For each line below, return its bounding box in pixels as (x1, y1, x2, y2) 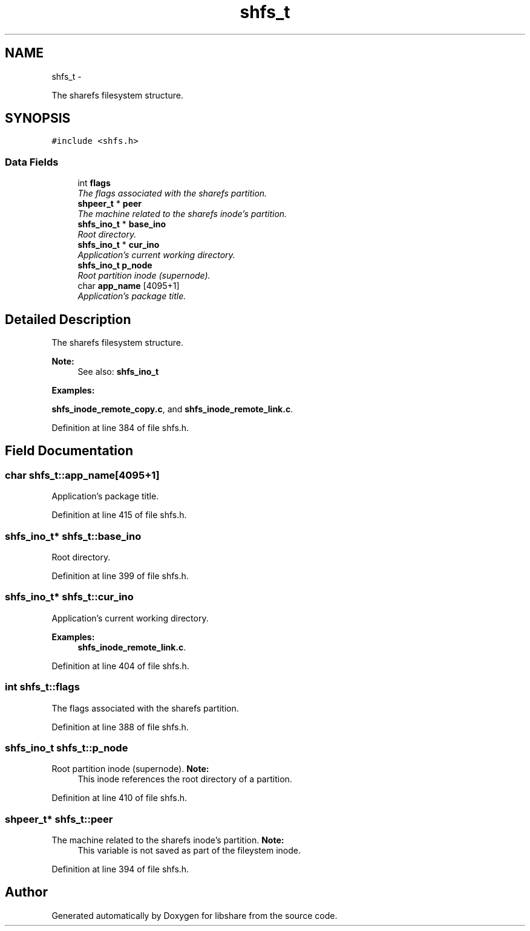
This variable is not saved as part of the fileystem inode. (77, 845, 301, 855)
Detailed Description (5, 311, 131, 327)
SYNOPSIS (5, 111, 71, 126)
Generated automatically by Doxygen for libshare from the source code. (51, 910, 338, 921)
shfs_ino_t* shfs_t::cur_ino (5, 591, 134, 603)
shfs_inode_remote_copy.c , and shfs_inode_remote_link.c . (51, 404, 293, 415)
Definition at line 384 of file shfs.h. (51, 423, 189, 433)
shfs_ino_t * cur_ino (77, 239, 160, 250)
